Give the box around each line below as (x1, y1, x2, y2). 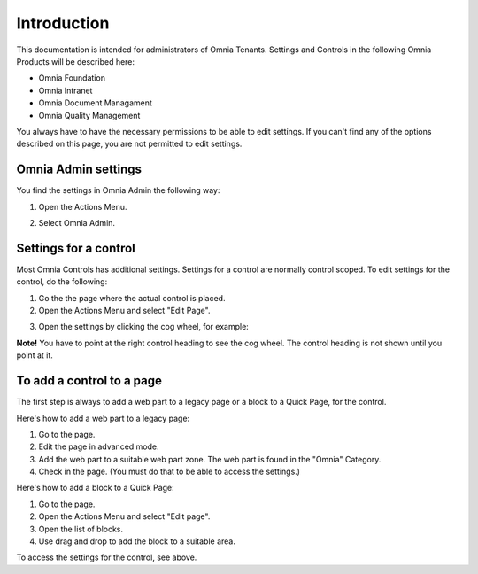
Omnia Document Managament (38, 97, 152, 108)
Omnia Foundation (38, 73, 106, 83)
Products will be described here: (16, 56, 135, 66)
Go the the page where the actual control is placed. (38, 292, 226, 303)
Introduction (16, 13, 110, 33)
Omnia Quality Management (38, 110, 141, 120)
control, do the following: (16, 276, 108, 287)
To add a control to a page (16, 373, 163, 389)
